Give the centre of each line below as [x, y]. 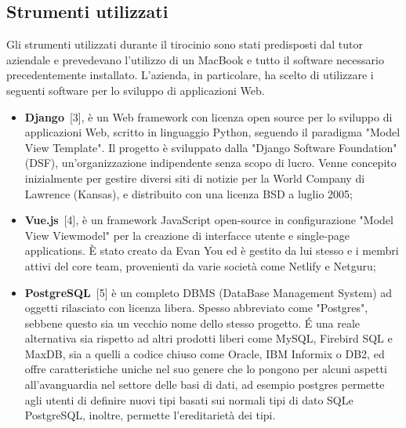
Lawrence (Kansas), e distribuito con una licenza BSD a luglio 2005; [188, 193]
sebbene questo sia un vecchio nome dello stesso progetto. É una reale [192, 323]
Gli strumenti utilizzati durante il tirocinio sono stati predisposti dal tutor [185, 44]
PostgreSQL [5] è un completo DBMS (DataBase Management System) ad [208, 292]
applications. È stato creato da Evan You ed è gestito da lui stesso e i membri [212, 250]
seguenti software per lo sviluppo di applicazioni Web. [136, 90]
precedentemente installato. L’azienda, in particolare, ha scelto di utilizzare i [190, 75]
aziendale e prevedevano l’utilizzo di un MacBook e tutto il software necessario [195, 59]
